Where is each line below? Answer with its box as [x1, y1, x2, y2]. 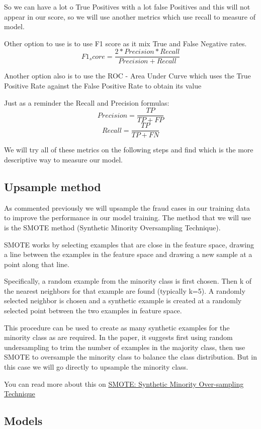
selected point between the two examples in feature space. [4, 305, 182, 316]
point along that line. [4, 259, 69, 269]
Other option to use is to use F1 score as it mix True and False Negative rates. [4, 38, 247, 48]
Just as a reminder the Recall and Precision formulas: [4, 97, 169, 108]
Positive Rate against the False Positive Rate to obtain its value [4, 80, 202, 91]
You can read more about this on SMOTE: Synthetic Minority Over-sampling [4, 378, 244, 389]
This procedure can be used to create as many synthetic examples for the [4, 322, 230, 332]
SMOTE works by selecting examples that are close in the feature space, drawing [4, 239, 254, 249]
